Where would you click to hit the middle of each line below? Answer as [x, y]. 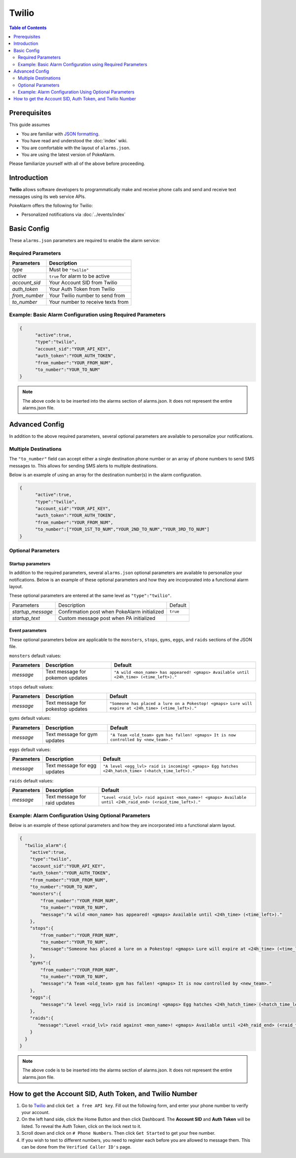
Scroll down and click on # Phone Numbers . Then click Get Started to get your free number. [118, 1133]
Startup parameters [30, 564]
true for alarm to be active [79, 276]
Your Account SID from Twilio [83, 283]
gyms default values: [30, 718]
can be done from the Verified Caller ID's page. [76, 1147]
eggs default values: [30, 749]
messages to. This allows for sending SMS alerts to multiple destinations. [83, 466]
